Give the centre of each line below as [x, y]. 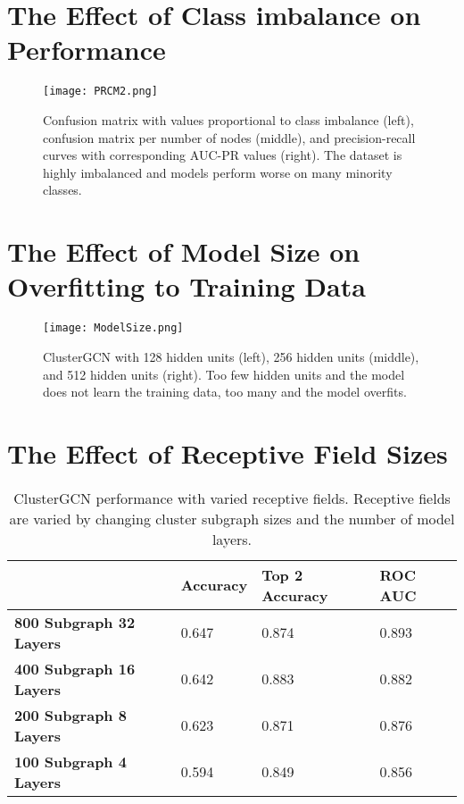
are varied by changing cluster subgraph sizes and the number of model [232, 518]
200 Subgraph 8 [70, 715]
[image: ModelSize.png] [113, 328]
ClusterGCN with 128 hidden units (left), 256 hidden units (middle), [231, 356]
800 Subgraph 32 [75, 622]
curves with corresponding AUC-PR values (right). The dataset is [223, 155]
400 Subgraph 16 [75, 668]
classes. [62, 190]
